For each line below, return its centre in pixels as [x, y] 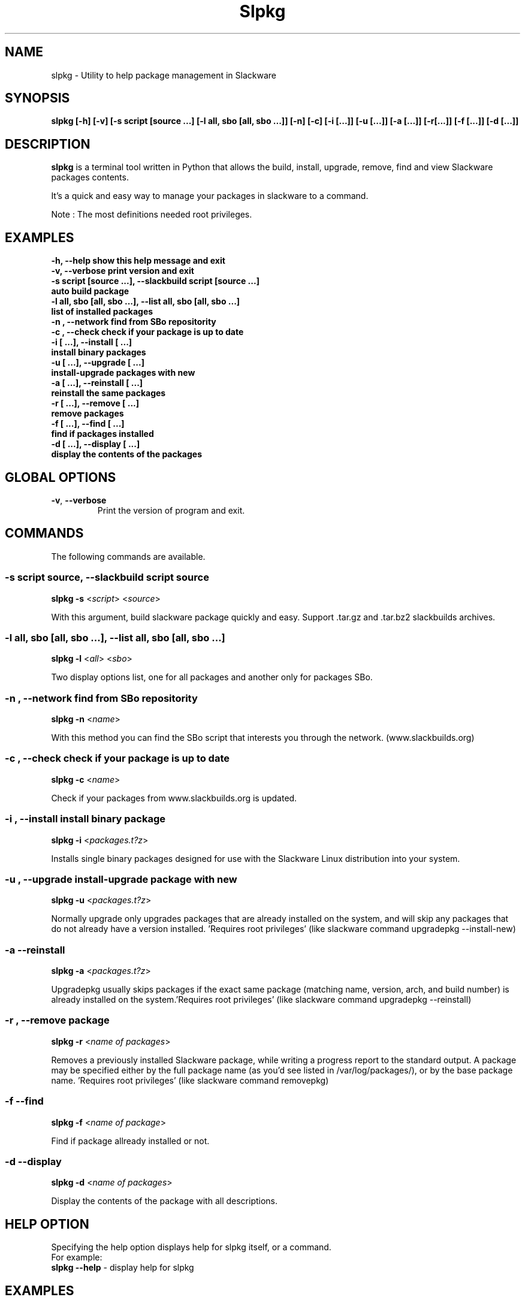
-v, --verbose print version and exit [123, 271]
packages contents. [90, 177]
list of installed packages [102, 312]
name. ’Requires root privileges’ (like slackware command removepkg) [190, 1080]
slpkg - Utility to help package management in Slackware [164, 75]
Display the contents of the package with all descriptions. [165, 1201]
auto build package [90, 291]
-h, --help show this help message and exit [138, 261]
